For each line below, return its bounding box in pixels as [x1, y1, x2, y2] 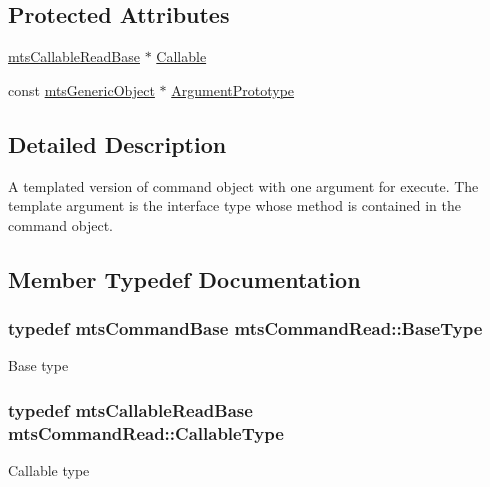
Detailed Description [8, 128, 227, 159]
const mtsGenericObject [8, 79, 155, 100]
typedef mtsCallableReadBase [8, 397, 253, 422]
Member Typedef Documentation [8, 263, 361, 294]
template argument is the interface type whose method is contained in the [8, 195, 461, 216]
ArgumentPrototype [171, 79, 295, 100]
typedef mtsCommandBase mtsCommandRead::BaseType [8, 316, 483, 341]
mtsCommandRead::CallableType [8, 420, 284, 445]
